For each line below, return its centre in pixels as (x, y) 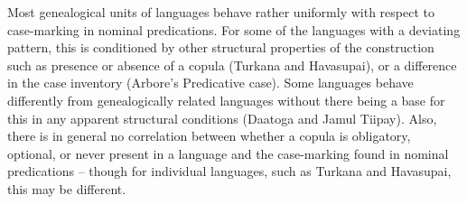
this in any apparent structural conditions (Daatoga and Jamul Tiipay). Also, (222, 118)
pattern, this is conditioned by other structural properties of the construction (221, 47)
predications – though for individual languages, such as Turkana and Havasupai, (229, 171)
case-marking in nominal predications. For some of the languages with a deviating (234, 29)
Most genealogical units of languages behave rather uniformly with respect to (221, 12)
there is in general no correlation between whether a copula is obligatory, (209, 136)
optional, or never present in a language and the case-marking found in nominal (228, 153)
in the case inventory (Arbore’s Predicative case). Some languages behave (210, 83)
